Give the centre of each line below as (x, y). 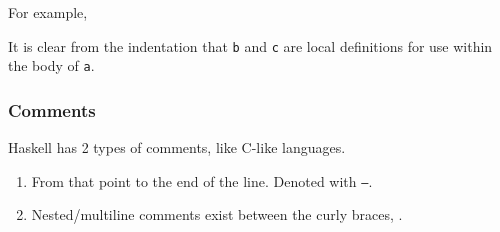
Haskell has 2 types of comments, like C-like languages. (177, 147)
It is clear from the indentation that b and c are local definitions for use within (250, 45)
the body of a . (51, 65)
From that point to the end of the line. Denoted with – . (202, 180)
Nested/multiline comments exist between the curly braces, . (217, 214)
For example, (48, 12)
